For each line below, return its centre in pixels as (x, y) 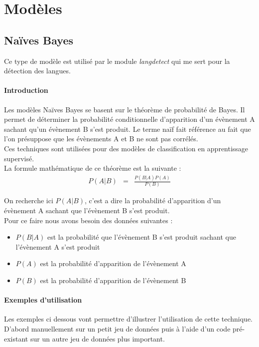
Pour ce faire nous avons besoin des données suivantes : (88, 220)
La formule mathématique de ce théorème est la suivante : (93, 168)
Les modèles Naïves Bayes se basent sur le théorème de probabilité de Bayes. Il (125, 109)
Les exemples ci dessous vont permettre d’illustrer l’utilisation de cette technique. (129, 319)
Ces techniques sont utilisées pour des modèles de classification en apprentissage (126, 148)
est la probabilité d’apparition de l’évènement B (113, 280)
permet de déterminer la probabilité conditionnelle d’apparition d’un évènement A (129, 119)
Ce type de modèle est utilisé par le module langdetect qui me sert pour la (117, 61)
